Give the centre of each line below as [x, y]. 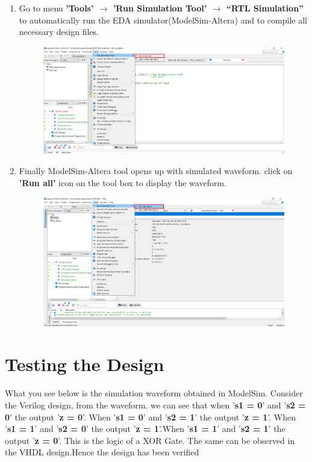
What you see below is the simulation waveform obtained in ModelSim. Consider [154, 393]
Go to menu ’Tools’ [56, 8]
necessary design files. [59, 32]
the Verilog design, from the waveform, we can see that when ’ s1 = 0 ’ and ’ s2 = [155, 405]
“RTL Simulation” [265, 8]
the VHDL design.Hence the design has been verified [102, 452]
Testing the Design [85, 364]
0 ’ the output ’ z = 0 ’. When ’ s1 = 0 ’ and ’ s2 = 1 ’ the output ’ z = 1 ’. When [150, 417]
